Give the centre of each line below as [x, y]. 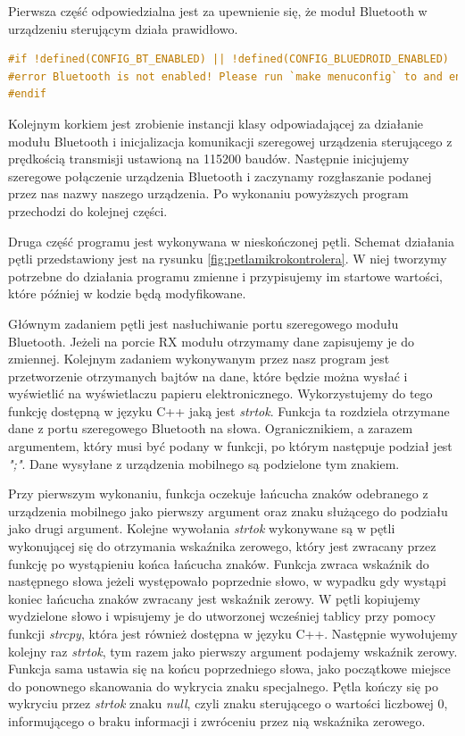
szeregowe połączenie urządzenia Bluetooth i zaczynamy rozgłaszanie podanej [220, 176]
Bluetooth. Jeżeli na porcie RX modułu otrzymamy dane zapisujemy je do [211, 341]
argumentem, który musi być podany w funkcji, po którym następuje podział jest [230, 446]
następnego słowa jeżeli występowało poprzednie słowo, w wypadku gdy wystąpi [227, 581]
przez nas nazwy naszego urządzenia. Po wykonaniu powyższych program [208, 193]
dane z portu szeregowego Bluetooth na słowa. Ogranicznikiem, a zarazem [211, 428]
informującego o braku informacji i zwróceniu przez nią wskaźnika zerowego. [217, 720]
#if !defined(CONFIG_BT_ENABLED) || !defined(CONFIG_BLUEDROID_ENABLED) [228, 59]
